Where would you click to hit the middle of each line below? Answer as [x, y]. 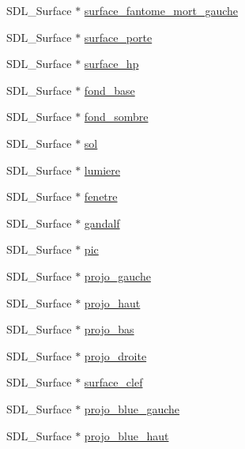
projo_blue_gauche [132, 408]
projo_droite [115, 355]
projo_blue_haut [126, 435]
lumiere [102, 170]
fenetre [101, 196]
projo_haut [112, 302]
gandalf [102, 223]
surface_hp [111, 64]
